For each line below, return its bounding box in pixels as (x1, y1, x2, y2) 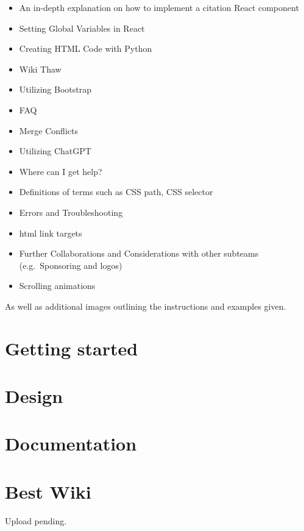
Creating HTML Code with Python (19, 42, 152, 55)
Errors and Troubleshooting (19, 205, 123, 218)
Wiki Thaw (19, 62, 62, 75)
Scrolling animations (19, 279, 96, 292)
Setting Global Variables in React (19, 21, 145, 34)
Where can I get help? (19, 165, 102, 177)
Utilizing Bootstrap (19, 83, 91, 96)
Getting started (5, 335, 138, 360)
